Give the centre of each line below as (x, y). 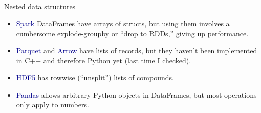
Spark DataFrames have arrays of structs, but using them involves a (123, 23)
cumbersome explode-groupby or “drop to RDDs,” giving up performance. (132, 33)
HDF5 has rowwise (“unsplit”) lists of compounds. (95, 77)
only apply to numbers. (52, 105)
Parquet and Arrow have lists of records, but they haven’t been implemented (137, 50)
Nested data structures (40, 6)
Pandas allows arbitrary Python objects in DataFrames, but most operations (136, 94)
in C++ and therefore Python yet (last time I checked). (104, 60)
